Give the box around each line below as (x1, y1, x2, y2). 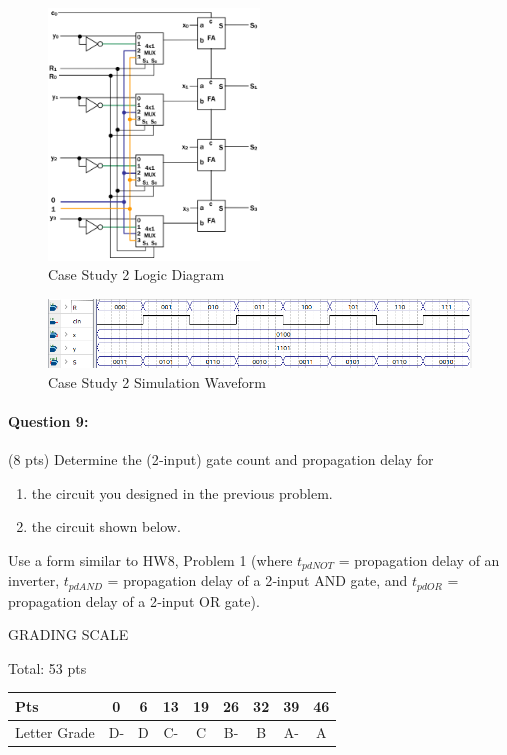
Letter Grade (15, 721, 95, 742)
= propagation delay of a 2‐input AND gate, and (107, 570, 408, 591)
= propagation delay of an (338, 549, 500, 570)
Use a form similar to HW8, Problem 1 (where (8, 549, 293, 570)
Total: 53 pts (8, 657, 87, 678)
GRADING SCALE (8, 624, 129, 645)
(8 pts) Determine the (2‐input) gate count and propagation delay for (8, 448, 434, 469)
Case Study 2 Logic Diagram (48, 264, 225, 285)
